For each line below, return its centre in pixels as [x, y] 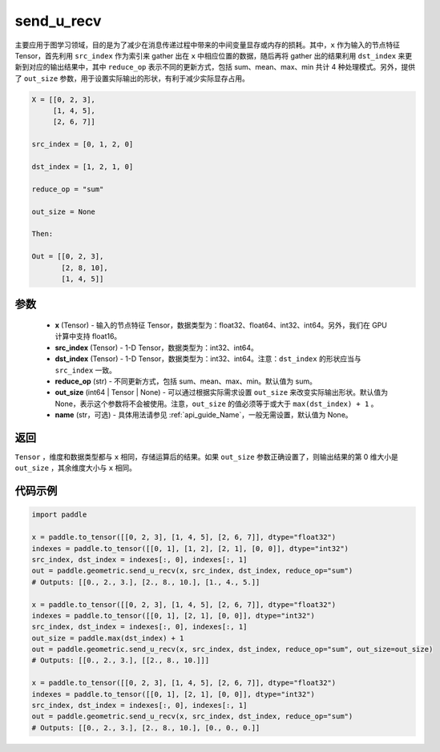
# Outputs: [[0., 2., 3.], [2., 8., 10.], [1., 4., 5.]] [146, 582]
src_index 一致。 [85, 370]
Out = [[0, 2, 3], [68, 257]
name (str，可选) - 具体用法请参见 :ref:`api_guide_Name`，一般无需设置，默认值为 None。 [204, 415]
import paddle [59, 515]
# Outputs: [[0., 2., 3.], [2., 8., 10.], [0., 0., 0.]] [146, 728]
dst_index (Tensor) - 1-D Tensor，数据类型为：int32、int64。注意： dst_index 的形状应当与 [208, 359]
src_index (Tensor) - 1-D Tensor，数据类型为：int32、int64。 [156, 348]
